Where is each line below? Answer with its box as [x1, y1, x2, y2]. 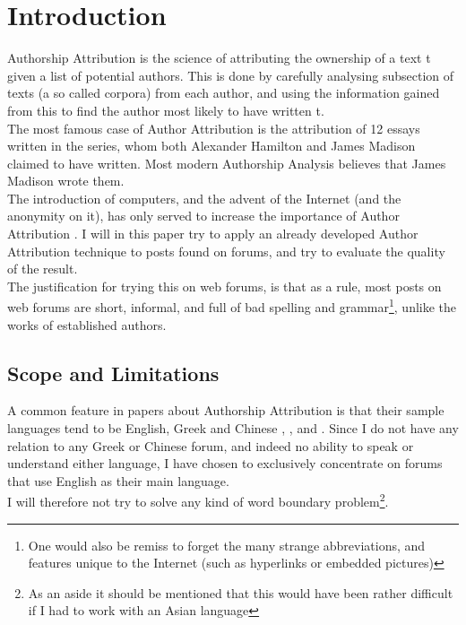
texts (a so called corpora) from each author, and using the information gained [7, 83, 440, 102]
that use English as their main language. [7, 471, 229, 490]
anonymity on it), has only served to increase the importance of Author [7, 206, 400, 225]
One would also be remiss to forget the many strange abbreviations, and [28, 535, 426, 554]
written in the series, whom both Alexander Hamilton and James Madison [7, 136, 416, 155]
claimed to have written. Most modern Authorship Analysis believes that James [7, 153, 446, 172]
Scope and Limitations [7, 359, 220, 386]
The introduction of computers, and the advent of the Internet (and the [7, 188, 401, 207]
